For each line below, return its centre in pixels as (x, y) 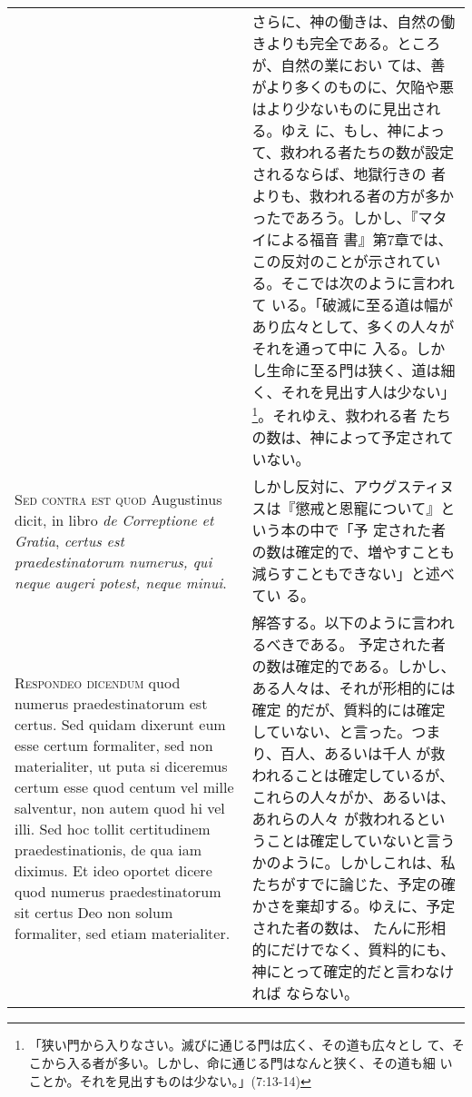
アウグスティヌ (404, 487)
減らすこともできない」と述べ (353, 574)
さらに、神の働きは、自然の (346, 21)
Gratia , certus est (69, 540)
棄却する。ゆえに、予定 (375, 906)
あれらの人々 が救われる (334, 819)
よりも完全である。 (332, 43)
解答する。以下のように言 (339, 623)
